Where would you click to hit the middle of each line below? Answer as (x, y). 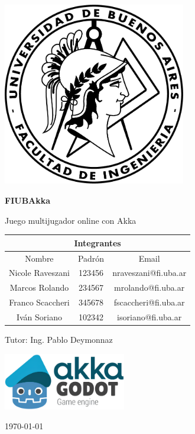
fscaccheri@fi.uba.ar (149, 302)
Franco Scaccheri (39, 302)
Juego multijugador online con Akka (71, 220)
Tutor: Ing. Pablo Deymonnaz (59, 339)
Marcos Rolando (39, 287)
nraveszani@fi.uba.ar (149, 273)
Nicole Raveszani (39, 273)
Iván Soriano (39, 316)
